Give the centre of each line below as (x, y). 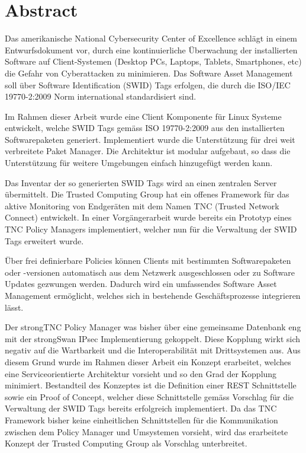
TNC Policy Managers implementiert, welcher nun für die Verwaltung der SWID (151, 229)
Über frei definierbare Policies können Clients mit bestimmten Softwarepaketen (148, 261)
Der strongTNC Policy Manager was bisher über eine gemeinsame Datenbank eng (153, 327)
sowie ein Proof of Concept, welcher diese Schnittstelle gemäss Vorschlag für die (149, 396)
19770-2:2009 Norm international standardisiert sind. (101, 96)
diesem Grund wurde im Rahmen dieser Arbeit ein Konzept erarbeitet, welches (148, 361)
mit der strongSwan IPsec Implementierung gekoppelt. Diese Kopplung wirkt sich (153, 338)
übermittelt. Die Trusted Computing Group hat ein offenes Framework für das (147, 194)
